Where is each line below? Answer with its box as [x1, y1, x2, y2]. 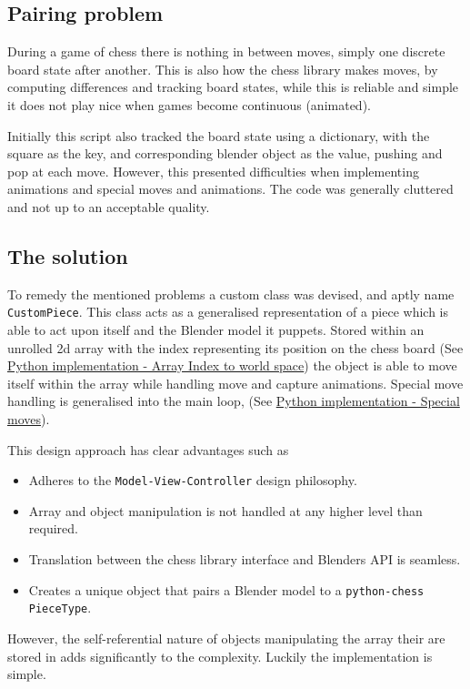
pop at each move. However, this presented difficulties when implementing [7, 161, 419, 180]
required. [28, 519, 78, 538]
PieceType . [28, 598, 92, 617]
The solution [7, 241, 128, 269]
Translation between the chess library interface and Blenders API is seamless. [28, 550, 461, 568]
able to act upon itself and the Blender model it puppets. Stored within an [7, 320, 425, 339]
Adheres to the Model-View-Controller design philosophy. [28, 471, 357, 490]
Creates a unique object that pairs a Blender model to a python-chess [28, 580, 425, 599]
